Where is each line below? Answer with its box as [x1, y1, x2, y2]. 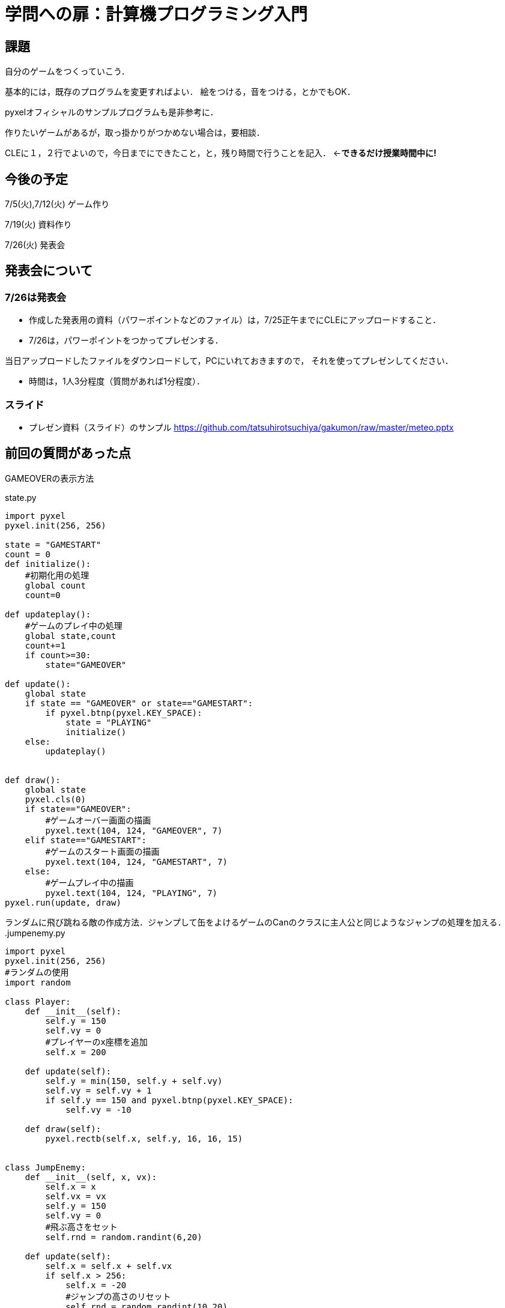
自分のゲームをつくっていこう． [5, 66, 130, 77]
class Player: [5, 996, 71, 1007]
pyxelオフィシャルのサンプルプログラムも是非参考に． [5, 107, 219, 118]
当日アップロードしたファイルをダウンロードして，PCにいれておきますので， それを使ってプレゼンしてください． [5, 356, 453, 366]
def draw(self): [25, 1124, 101, 1134]
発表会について [5, 263, 93, 279]
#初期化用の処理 [25, 570, 89, 580]
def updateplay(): [5, 609, 91, 619]
